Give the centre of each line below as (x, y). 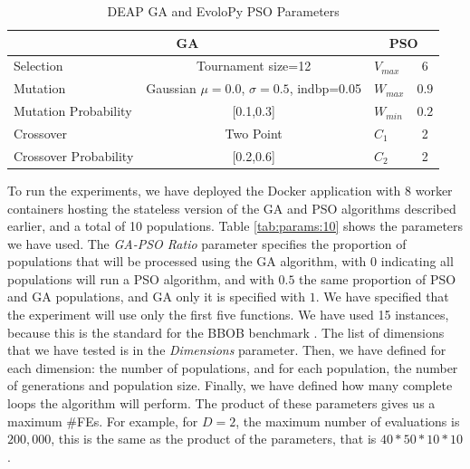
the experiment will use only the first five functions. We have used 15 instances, (228, 315)
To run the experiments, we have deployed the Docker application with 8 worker (230, 190)
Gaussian (171, 88)
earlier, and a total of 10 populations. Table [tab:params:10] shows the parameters (235, 226)
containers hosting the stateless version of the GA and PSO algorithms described (232, 208)
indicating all (417, 261)
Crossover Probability (74, 155)
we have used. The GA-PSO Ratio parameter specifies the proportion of (207, 243)
